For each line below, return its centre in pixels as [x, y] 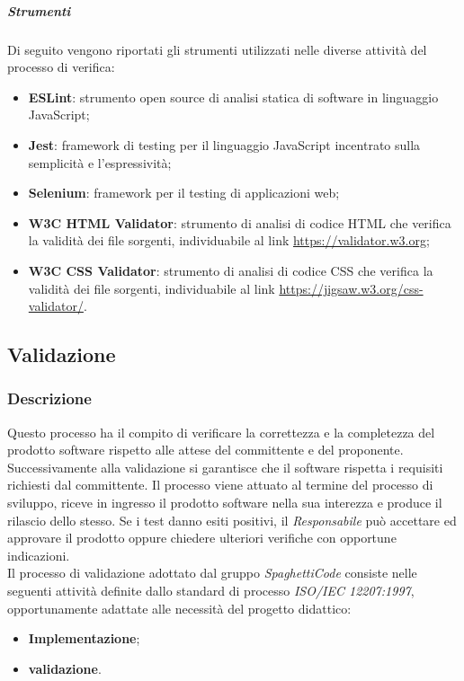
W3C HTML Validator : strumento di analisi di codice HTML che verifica [240, 222]
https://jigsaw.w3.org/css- [351, 288]
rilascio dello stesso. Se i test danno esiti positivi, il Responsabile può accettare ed [232, 520]
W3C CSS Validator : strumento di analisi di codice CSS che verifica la [231, 270]
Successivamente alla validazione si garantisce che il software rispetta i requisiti [225, 467]
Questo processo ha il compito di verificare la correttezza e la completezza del [221, 432]
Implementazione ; [84, 638]
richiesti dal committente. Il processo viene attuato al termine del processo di [220, 485]
